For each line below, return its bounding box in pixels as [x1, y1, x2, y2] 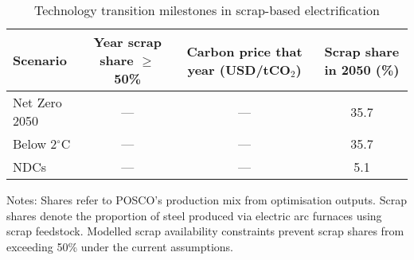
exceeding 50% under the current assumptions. [6, 238, 234, 254]
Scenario [13, 51, 67, 69]
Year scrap [93, 33, 162, 51]
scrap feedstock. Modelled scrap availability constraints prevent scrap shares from [6, 223, 404, 239]
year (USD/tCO [187, 60, 291, 79]
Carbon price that [186, 41, 303, 60]
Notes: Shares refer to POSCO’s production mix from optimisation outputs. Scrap [6, 192, 407, 208]
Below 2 [13, 134, 57, 153]
